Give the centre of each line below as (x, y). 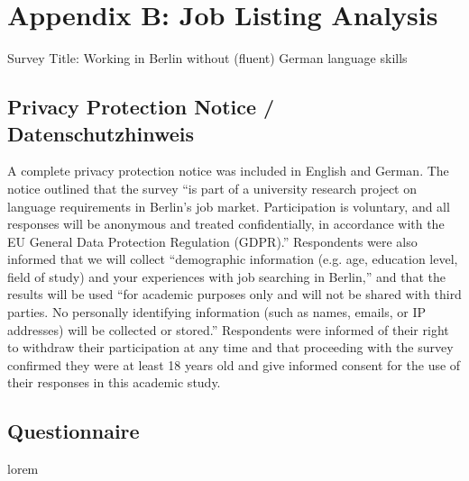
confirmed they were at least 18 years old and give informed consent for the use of (234, 364)
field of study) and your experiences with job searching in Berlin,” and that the (226, 276)
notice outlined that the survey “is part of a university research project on (212, 188)
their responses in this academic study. (114, 382)
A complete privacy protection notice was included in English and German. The (228, 171)
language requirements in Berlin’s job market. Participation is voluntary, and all (229, 206)
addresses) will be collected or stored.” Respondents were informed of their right (228, 329)
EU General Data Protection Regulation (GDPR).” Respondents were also (212, 241)
